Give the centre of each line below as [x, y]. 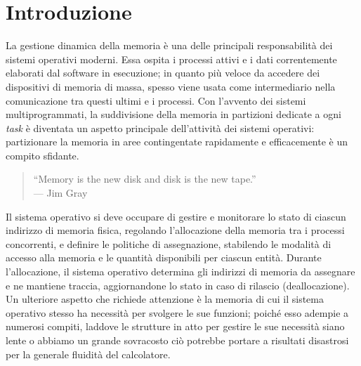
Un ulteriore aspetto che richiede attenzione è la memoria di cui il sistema [165, 299]
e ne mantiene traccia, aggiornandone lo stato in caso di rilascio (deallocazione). [178, 285]
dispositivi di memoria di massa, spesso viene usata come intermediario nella [171, 86]
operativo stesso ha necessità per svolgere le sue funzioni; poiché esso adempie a [177, 312]
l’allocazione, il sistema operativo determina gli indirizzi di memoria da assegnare [180, 272]
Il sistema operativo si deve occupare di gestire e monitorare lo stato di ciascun [176, 216]
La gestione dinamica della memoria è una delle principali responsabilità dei [169, 45]
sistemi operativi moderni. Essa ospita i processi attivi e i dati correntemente [171, 59]
